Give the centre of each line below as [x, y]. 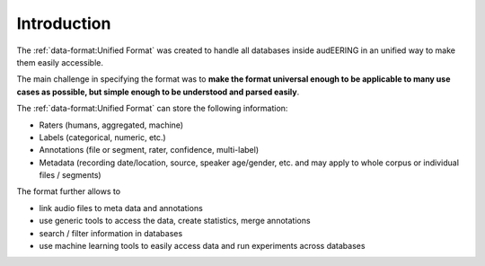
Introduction [64, 23]
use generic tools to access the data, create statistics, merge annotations [175, 221]
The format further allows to [69, 191]
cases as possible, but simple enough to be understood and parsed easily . [158, 92]
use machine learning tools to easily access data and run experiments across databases [202, 246]
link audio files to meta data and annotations [121, 208]
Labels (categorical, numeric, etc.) [102, 137]
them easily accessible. [60, 62]
